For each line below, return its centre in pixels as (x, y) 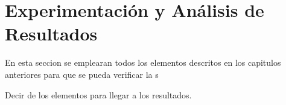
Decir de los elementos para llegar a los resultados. (98, 94)
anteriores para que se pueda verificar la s (82, 74)
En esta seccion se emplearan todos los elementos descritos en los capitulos (143, 62)
